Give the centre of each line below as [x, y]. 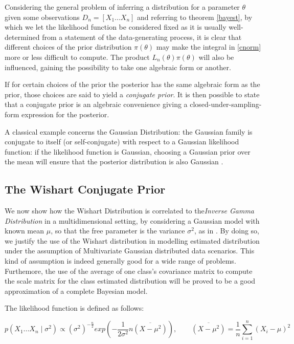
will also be [216, 57]
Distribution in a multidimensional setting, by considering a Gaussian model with [132, 220]
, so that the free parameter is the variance [118, 231]
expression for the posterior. [65, 114]
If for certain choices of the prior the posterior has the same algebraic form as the [132, 84]
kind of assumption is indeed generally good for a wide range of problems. [120, 261]
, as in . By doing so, [227, 231]
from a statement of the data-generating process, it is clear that [142, 37]
